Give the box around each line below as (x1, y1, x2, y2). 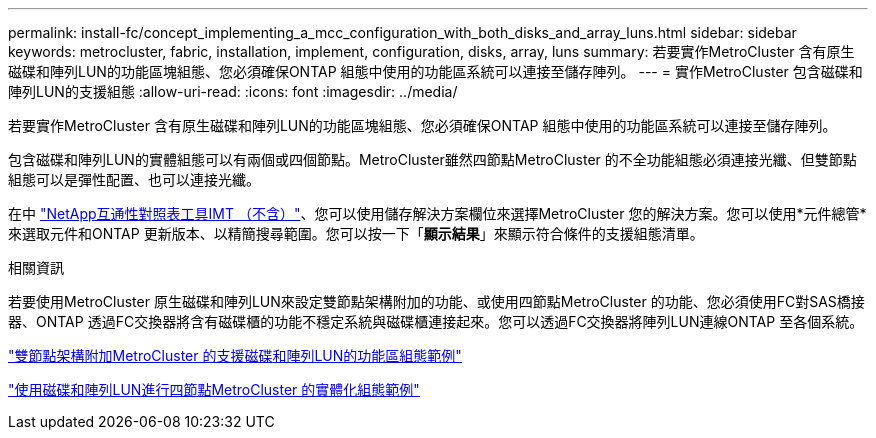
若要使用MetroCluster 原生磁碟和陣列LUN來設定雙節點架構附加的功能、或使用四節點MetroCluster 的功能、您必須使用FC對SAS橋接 (8, 293, 865, 310)
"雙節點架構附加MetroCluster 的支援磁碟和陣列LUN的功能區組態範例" (8, 347, 462, 364)
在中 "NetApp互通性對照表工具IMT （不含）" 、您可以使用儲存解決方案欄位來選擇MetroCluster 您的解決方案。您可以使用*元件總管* (8, 205, 867, 222)
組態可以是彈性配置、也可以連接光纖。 (8, 171, 260, 188)
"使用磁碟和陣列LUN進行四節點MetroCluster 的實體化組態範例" (8, 381, 420, 398)
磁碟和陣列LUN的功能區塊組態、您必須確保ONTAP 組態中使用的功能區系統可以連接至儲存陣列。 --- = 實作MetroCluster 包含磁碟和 (8, 63, 863, 80)
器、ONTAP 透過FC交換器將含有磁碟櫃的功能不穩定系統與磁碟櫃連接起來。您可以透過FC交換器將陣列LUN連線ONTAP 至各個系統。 (8, 313, 864, 330)
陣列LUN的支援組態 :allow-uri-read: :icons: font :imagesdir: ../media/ (8, 83, 458, 100)
